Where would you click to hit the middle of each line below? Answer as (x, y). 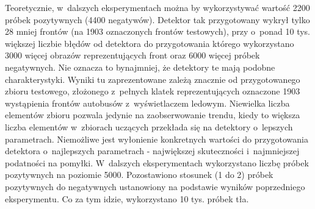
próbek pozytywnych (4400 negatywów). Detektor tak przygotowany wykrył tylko (157, 19)
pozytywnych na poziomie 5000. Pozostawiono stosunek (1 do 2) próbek (139, 175)
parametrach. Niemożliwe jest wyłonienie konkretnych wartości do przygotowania (157, 139)
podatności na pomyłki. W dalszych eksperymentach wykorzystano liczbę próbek (157, 162)
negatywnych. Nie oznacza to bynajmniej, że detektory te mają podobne (140, 67)
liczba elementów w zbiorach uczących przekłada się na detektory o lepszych (149, 126)
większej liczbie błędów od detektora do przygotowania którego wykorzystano (150, 43)
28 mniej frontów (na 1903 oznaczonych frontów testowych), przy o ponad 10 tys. (157, 31)
